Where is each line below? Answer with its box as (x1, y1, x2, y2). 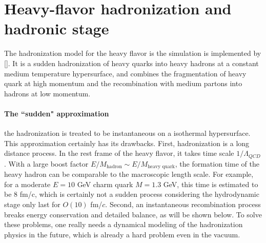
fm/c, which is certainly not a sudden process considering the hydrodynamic (19, 189, 259, 199)
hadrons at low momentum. (4, 88, 91, 98)
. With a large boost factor (4, 158, 89, 169)
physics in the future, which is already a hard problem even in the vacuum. (4, 229, 240, 239)
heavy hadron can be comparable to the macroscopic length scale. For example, (4, 169, 254, 179)
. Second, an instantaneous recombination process (105, 198, 261, 209)
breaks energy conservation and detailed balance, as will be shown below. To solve (4, 209, 262, 219)
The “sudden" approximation (4, 108, 109, 118)
